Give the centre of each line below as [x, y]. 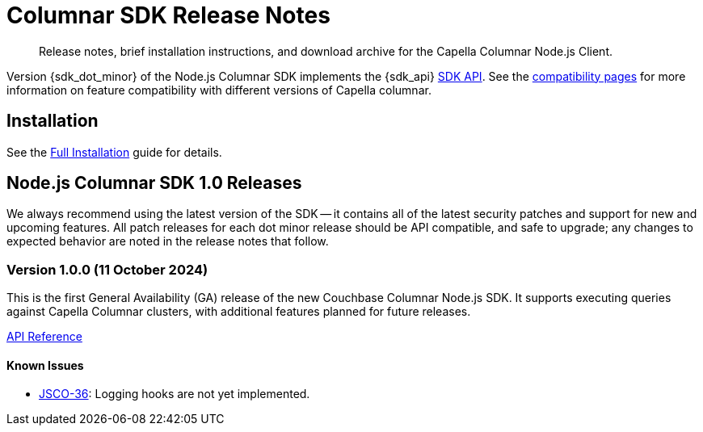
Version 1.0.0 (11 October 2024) [107, 269]
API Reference [44, 337]
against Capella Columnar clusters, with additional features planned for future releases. [239, 312]
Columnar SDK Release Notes [168, 15]
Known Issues [45, 365]
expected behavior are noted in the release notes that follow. [168, 241]
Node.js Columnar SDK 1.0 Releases [154, 183]
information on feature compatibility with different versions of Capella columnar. [219, 90]
